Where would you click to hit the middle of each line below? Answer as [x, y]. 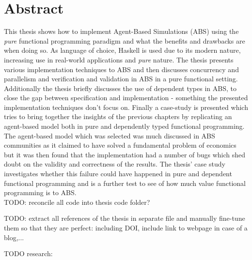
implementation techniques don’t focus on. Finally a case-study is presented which [126, 107]
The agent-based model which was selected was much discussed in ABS [110, 135]
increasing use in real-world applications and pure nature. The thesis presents [119, 59]
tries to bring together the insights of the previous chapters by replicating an [118, 116]
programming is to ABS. [40, 192]
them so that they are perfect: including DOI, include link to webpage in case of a [126, 228]
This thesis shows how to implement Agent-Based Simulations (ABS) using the [121, 31]
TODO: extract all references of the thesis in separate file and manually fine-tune [125, 218]
